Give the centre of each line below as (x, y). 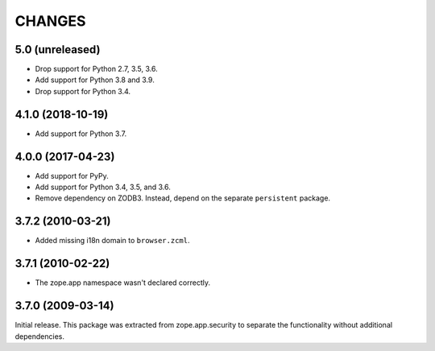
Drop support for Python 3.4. (83, 91)
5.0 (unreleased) (58, 50)
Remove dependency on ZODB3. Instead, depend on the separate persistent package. (182, 198)
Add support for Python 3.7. (81, 134)
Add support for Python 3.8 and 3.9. (95, 80)
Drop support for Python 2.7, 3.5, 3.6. (96, 69)
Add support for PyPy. (72, 175)
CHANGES (50, 21)
